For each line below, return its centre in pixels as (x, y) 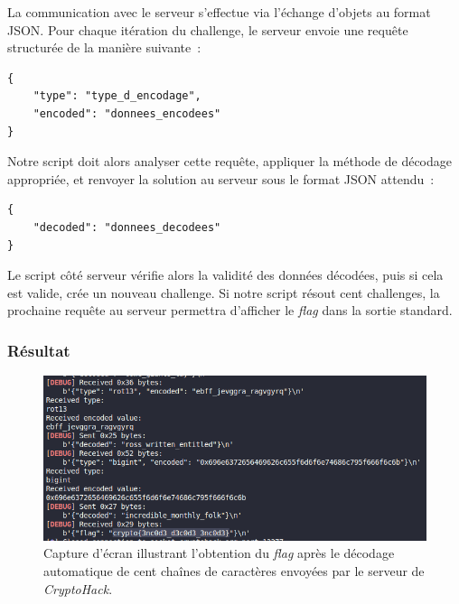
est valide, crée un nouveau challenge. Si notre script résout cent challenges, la (224, 292)
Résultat (39, 350)
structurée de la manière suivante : (104, 47)
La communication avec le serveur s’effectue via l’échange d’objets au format (219, 12)
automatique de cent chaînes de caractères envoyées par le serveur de (234, 570)
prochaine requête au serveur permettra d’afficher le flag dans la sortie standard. (230, 310)
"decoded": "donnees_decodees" (127, 227)
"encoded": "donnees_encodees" (127, 113)
